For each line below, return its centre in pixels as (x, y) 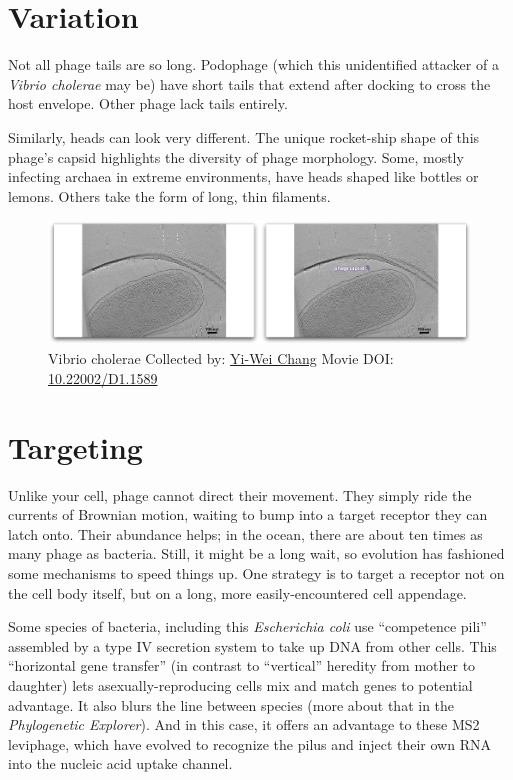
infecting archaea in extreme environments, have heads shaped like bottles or (243, 176)
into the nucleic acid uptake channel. (120, 763)
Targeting (75, 446)
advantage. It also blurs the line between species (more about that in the (231, 704)
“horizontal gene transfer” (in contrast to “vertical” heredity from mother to (242, 665)
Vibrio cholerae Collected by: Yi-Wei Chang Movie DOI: (221, 358)
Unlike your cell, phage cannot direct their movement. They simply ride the (240, 494)
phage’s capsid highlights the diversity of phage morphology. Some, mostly (236, 156)
